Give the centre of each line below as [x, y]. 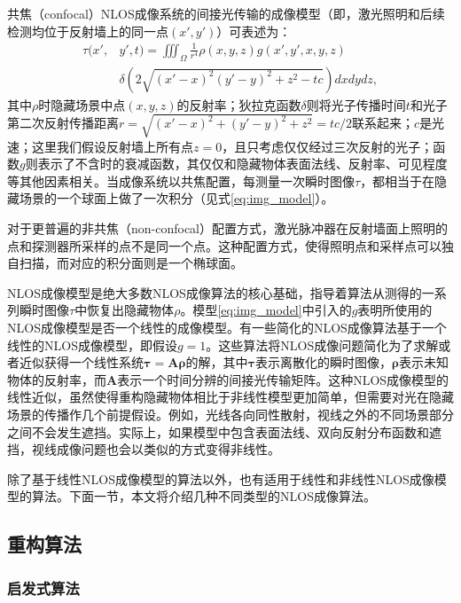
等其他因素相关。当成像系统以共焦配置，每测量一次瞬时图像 [181, 180]
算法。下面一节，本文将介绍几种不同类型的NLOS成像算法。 [203, 496]
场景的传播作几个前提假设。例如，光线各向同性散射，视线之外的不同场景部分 [230, 415]
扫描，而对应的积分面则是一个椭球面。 [131, 263]
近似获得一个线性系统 [81, 362]
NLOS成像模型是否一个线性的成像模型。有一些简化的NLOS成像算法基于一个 [227, 328]
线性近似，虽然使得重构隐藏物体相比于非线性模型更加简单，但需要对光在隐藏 [230, 397]
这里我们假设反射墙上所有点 [112, 146]
